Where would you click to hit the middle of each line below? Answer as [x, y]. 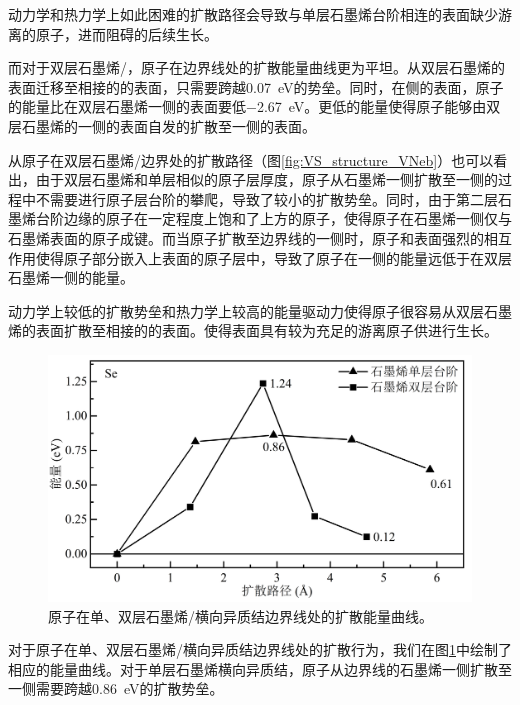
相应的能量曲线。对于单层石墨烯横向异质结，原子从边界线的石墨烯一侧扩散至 [260, 668]
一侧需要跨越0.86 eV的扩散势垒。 [116, 688]
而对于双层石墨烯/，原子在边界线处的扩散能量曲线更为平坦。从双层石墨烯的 [256, 67]
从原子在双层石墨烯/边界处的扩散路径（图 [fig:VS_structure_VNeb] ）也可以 [251, 159]
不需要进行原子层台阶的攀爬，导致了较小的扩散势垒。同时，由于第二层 [266, 198]
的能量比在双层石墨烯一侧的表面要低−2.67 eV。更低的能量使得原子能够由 [247, 106]
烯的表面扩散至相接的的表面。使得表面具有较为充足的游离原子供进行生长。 [253, 330]
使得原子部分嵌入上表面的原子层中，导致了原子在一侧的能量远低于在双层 [273, 257]
